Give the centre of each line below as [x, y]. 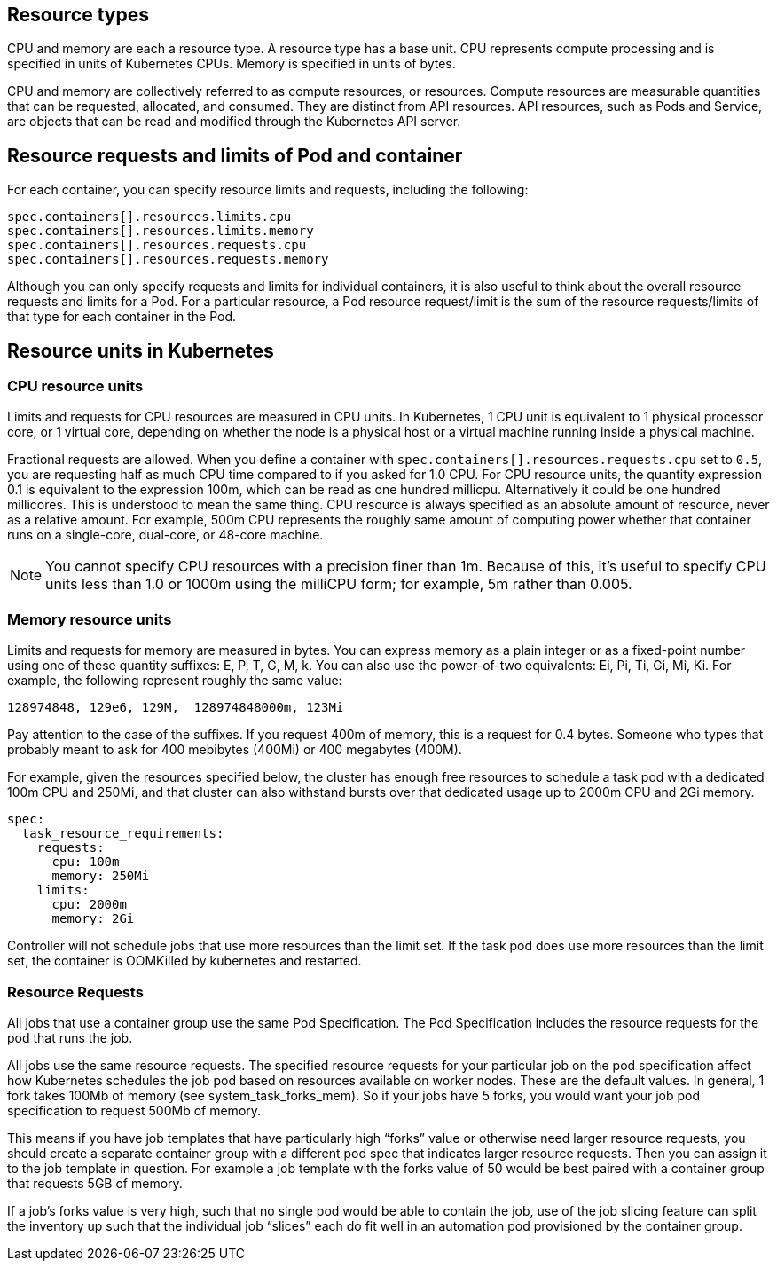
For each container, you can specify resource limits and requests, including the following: [268, 190]
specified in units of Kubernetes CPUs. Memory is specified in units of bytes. [232, 64]
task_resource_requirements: [123, 834]
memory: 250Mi [101, 876]
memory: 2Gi [93, 919]
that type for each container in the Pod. [122, 317]
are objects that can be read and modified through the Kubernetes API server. [234, 122]
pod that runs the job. [70, 1037]
